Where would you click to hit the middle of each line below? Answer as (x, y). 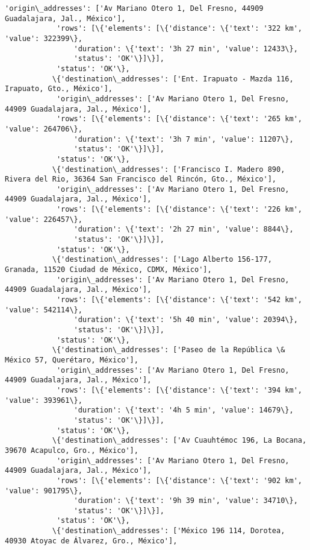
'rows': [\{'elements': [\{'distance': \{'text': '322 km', (179, 29)
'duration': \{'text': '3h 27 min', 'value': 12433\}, (186, 49)
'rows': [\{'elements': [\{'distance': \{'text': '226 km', (179, 210)
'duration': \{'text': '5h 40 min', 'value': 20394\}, (186, 320)
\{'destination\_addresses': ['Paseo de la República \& (169, 350)
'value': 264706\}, (44, 129)
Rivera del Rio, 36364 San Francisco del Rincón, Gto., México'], (141, 179)
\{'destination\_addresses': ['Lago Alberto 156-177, (162, 260)
